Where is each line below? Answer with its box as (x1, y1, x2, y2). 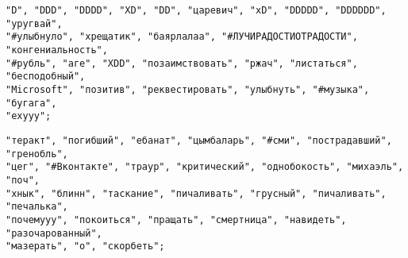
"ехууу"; (6, 110, 52, 122)
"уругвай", (6, 17, 63, 29)
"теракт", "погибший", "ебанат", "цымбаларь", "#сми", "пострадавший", (6, 134, 392, 146)
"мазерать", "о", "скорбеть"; (6, 241, 165, 252)
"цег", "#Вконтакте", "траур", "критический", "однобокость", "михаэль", (6, 161, 404, 173)
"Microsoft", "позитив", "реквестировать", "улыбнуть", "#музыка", (6, 83, 370, 95)
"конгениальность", (6, 44, 108, 56)
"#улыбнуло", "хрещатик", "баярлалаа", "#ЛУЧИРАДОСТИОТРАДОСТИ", (6, 31, 358, 43)
